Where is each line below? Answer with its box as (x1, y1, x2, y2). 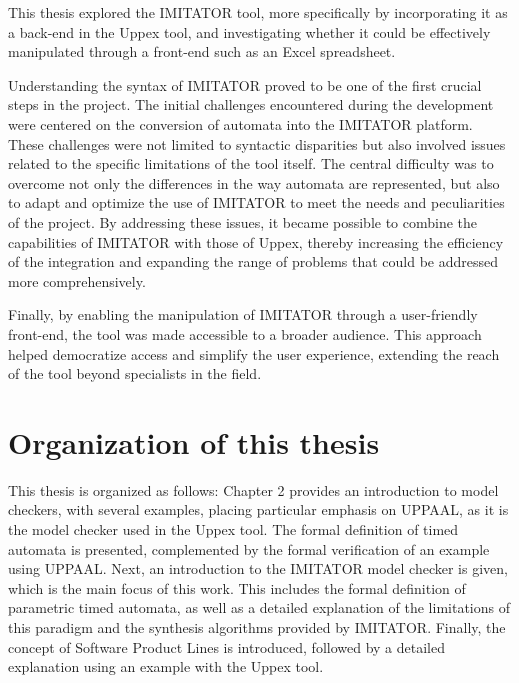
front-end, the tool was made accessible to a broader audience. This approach (8, 323, 482, 344)
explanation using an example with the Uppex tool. (8, 656, 324, 677)
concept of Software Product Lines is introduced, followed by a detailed (8, 636, 446, 657)
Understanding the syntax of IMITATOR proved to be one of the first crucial (8, 74, 482, 95)
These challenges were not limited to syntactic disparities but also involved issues (8, 133, 506, 154)
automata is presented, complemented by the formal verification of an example (8, 538, 490, 559)
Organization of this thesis (8, 421, 380, 462)
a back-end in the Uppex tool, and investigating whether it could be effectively (8, 21, 491, 42)
